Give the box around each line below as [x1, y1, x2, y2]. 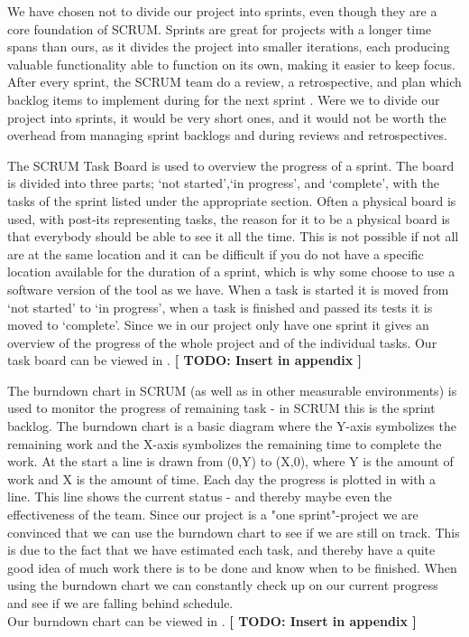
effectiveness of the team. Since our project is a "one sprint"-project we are [7, 505, 418, 524]
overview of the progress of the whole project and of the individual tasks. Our [7, 333, 437, 351]
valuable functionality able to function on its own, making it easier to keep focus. [7, 54, 455, 73]
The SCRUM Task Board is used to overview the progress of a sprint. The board [7, 155, 455, 174]
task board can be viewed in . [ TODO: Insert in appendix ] [7, 351, 363, 370]
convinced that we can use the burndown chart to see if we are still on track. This [7, 522, 460, 541]
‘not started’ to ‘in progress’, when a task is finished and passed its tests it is [7, 297, 433, 316]
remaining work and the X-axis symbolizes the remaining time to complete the [7, 434, 442, 453]
